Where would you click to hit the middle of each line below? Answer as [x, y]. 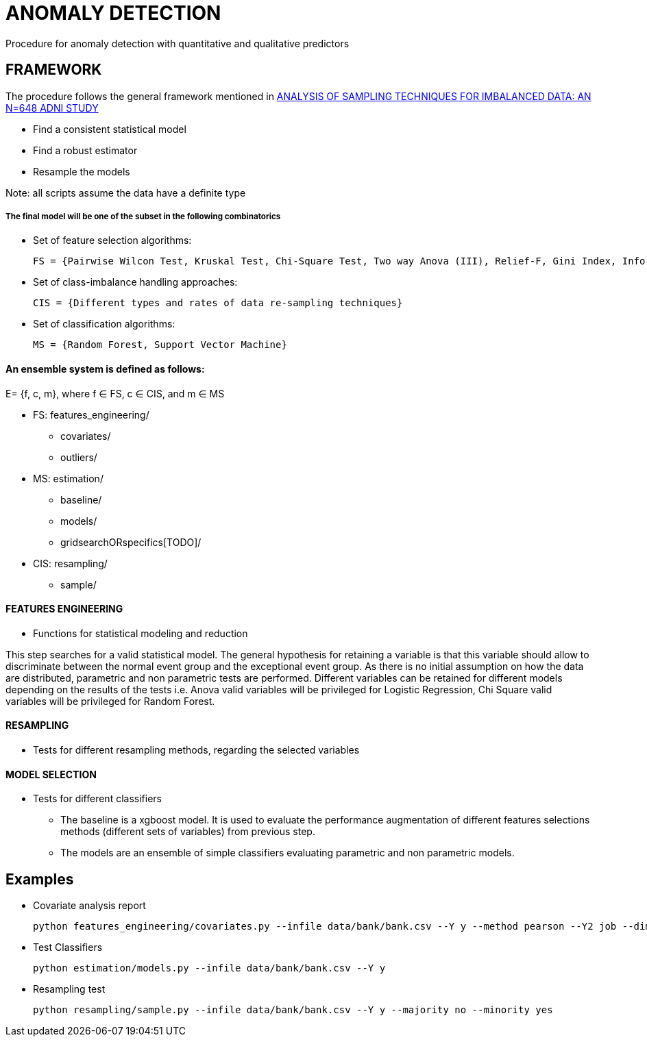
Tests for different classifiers [97, 799]
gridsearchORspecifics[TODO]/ [131, 542]
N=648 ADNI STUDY [52, 108]
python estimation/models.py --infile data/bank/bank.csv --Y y [209, 968]
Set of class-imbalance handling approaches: [135, 282]
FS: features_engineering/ [91, 414]
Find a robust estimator [85, 150]
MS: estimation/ [68, 478]
